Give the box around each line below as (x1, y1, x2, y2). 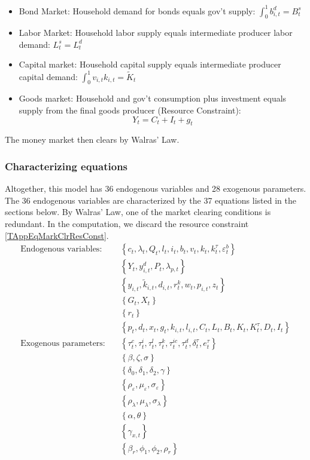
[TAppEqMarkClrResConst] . (5, 229, 109, 241)
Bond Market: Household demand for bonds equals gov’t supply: (19, 4, 256, 17)
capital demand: (19, 70, 78, 82)
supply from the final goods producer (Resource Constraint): (19, 103, 241, 116)
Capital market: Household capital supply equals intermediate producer (19, 58, 281, 70)
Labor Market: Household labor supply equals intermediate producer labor (19, 26, 293, 39)
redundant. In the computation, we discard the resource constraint (5, 217, 249, 229)
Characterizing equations (5, 158, 128, 173)
